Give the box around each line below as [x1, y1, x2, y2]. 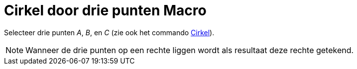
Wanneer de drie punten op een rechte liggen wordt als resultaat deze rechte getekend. [25, 45, 354, 55]
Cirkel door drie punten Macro [4, 2, 207, 19]
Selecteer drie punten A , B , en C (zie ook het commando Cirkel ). [4, 28, 215, 37]
